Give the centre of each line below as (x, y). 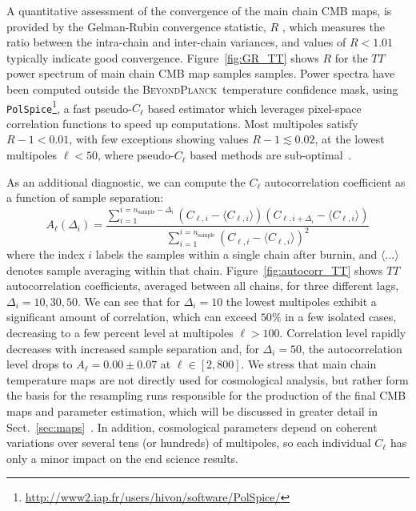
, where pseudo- (136, 155)
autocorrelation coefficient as (335, 181)
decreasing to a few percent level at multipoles (120, 333)
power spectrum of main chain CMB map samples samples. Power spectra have (201, 73)
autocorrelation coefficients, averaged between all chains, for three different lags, (203, 286)
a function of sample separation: (85, 197)
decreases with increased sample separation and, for (133, 348)
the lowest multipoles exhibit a (301, 301)
